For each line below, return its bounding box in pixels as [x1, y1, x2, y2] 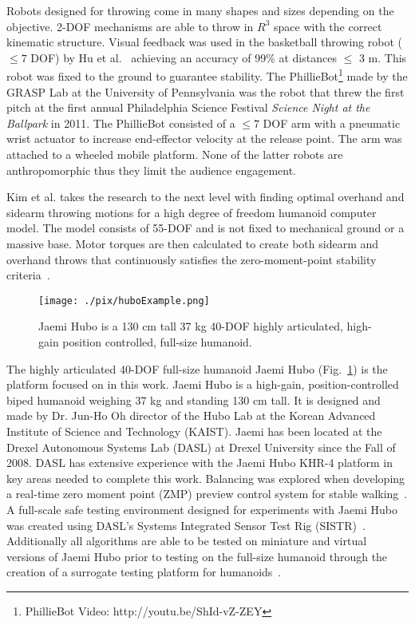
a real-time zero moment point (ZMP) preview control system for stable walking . [6, 485, 408, 502]
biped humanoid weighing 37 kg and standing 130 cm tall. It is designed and [6, 391, 381, 408]
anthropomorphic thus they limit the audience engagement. [6, 161, 297, 178]
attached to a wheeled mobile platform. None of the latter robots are [6, 146, 343, 162]
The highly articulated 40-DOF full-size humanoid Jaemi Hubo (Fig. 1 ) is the [6, 360, 388, 377]
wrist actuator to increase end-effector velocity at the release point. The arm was [6, 130, 402, 147]
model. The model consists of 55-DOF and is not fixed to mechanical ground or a [6, 220, 405, 236]
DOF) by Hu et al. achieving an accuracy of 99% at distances [30, 49, 337, 65]
